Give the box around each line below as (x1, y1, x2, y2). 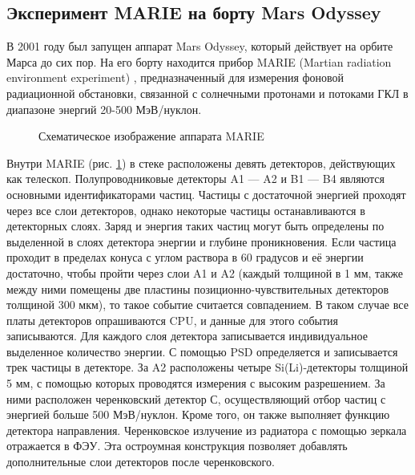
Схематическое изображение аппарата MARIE (38, 128, 264, 144)
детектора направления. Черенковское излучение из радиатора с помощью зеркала (6, 421, 407, 438)
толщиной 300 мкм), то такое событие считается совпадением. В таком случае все (6, 296, 409, 313)
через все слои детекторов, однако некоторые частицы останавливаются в (6, 201, 365, 218)
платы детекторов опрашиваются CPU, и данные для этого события (6, 311, 338, 328)
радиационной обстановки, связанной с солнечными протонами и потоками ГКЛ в (6, 84, 409, 101)
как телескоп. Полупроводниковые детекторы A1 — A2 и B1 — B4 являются (6, 170, 385, 187)
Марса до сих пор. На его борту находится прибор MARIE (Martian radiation (6, 53, 392, 70)
